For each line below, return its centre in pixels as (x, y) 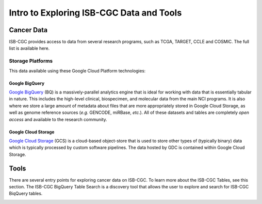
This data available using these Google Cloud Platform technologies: (77, 71)
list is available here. (29, 48)
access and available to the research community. (58, 119)
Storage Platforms (31, 61)
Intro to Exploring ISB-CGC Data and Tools (95, 13)
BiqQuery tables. (26, 194)
